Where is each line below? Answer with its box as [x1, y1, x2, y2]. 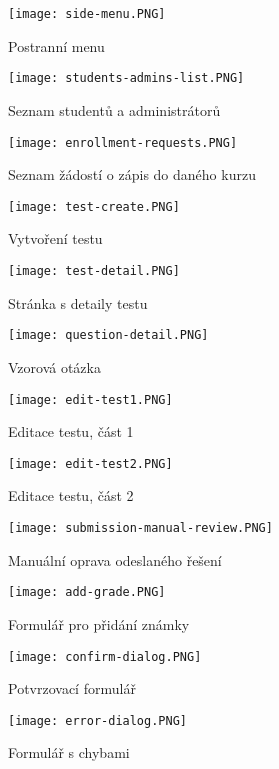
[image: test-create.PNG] [8, 199, 180, 214]
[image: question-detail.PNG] [8, 328, 209, 343]
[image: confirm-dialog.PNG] [8, 649, 202, 664]
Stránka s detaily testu [8, 292, 148, 313]
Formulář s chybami [8, 742, 130, 763]
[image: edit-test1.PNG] [8, 392, 173, 407]
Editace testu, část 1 [8, 421, 134, 442]
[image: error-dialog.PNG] [8, 713, 187, 728]
